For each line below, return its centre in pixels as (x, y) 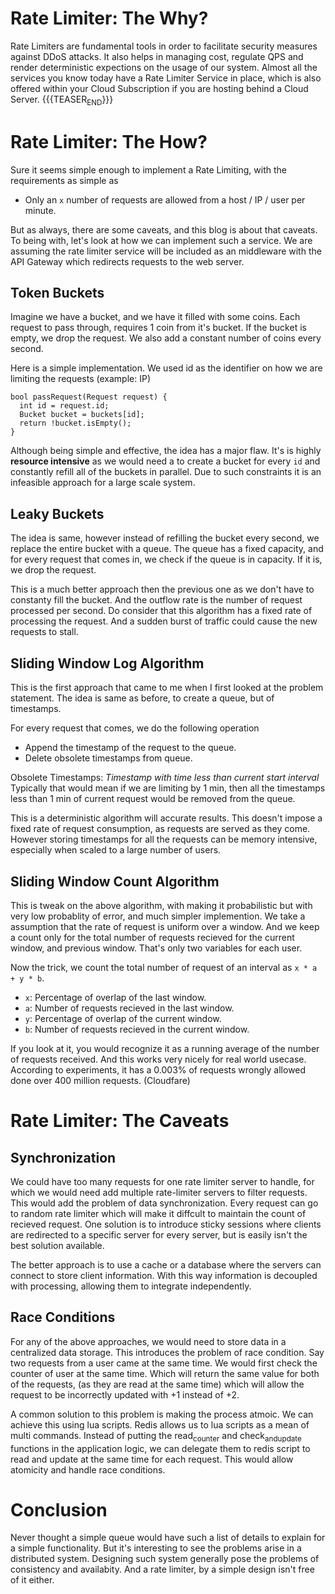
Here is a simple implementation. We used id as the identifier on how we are (166, 368)
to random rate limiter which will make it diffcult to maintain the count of (158, 1213)
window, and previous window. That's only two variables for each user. (156, 948)
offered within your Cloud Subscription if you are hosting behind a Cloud (159, 88)
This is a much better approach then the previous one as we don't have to (162, 589)
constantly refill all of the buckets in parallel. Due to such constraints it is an (166, 472)
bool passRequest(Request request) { (89, 397)
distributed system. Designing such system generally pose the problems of (165, 1559)
